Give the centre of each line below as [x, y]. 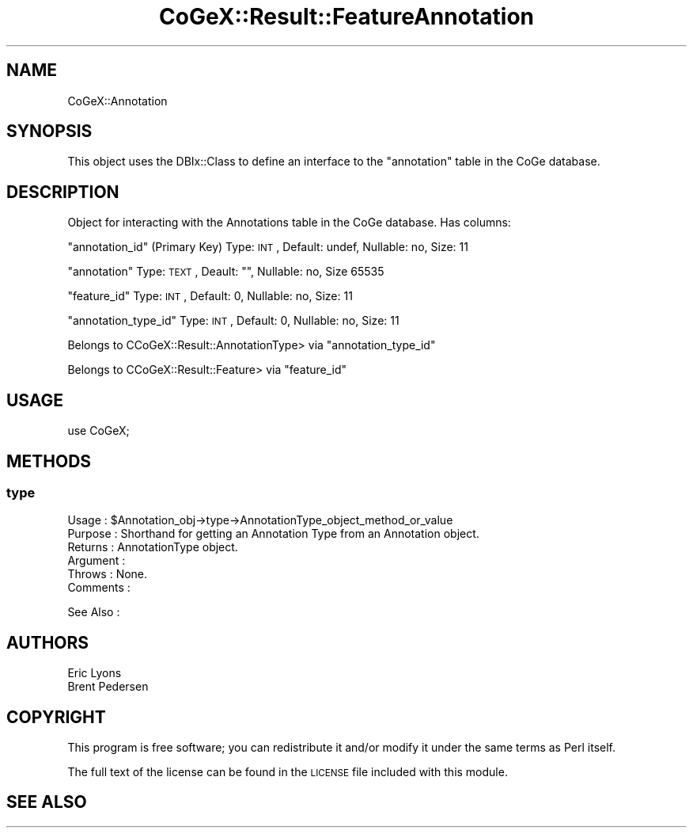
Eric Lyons [95, 673]
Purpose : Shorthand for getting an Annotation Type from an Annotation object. [273, 534]
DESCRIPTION [63, 192]
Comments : [99, 588]
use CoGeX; [98, 431]
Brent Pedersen [108, 687]
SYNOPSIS [49, 131]
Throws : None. [108, 574]
